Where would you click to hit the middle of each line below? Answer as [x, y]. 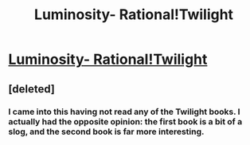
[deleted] [32, 89]
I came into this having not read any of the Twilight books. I [124, 112]
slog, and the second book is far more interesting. [106, 131]
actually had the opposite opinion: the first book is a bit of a [125, 121]
